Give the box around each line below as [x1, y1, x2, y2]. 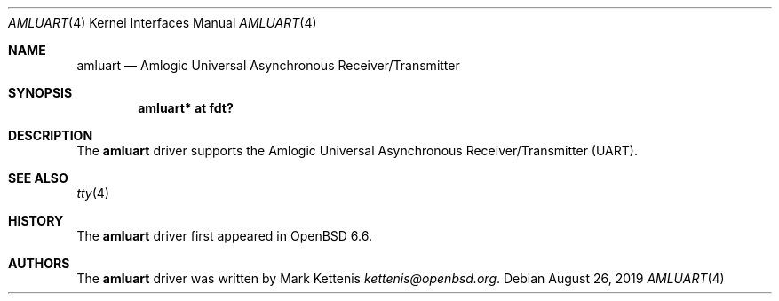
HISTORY [8, 213, 64, 228]
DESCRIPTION [8, 128, 93, 143]
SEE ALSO [8, 170, 68, 186]
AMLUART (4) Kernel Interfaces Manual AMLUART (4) [8, 15, 317, 30]
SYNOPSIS [8, 85, 73, 100]
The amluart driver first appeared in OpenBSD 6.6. [76, 228, 372, 243]
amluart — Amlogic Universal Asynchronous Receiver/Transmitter [76, 58, 460, 73]
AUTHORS [8, 256, 70, 271]
